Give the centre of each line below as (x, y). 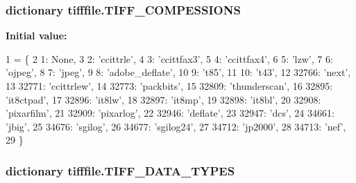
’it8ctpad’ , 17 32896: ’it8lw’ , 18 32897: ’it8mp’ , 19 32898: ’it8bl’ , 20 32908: (163, 99)
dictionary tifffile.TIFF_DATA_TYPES (120, 170)
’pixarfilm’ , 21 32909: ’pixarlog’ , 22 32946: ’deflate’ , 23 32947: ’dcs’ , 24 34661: (170, 113)
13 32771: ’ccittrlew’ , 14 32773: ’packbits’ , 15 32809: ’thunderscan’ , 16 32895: (169, 86)
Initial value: (36, 36)
